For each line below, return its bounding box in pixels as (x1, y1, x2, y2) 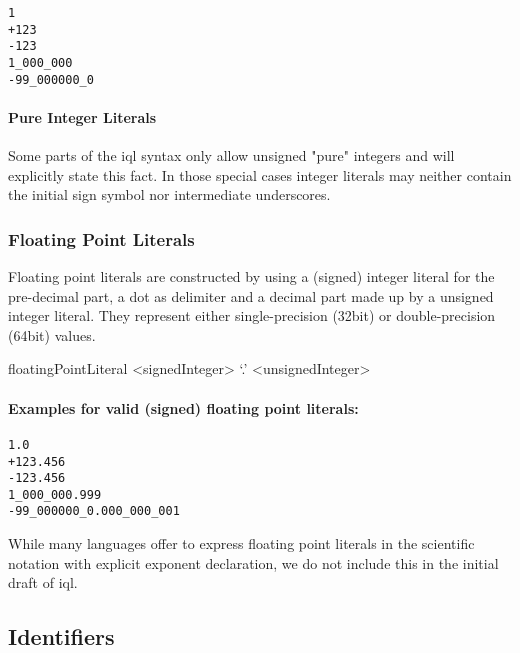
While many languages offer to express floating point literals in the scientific (8, 533, 475, 554)
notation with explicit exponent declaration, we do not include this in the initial (8, 552, 499, 573)
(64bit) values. (8, 324, 96, 345)
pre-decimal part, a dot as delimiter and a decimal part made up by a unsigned (8, 285, 494, 306)
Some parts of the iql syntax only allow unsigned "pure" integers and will (8, 145, 455, 166)
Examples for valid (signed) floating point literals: (8, 397, 359, 418)
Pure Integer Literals (8, 106, 157, 127)
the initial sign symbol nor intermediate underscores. (8, 184, 331, 205)
